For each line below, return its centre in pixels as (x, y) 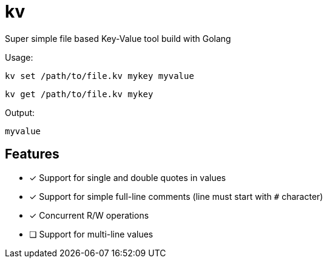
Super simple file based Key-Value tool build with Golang (118, 38)
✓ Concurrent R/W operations (89, 215)
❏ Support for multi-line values (91, 234)
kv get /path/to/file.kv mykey (79, 94)
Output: (20, 112)
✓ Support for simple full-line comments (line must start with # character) (176, 196)
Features (32, 154)
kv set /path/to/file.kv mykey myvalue (99, 76)
